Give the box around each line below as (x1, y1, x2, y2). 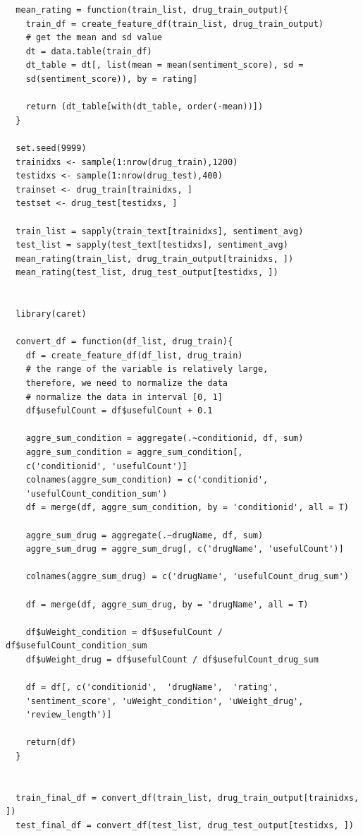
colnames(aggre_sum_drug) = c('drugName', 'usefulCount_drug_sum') (25, 571, 349, 582)
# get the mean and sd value (25, 32, 162, 43)
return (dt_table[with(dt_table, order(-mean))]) (25, 102, 264, 112)
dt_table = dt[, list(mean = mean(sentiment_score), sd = (25, 60, 304, 71)
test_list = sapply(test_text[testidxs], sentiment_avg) (16, 240, 288, 250)
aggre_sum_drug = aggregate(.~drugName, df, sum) (25, 530, 264, 540)
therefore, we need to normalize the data (25, 378, 228, 389)
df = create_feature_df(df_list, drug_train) (25, 350, 243, 361)
